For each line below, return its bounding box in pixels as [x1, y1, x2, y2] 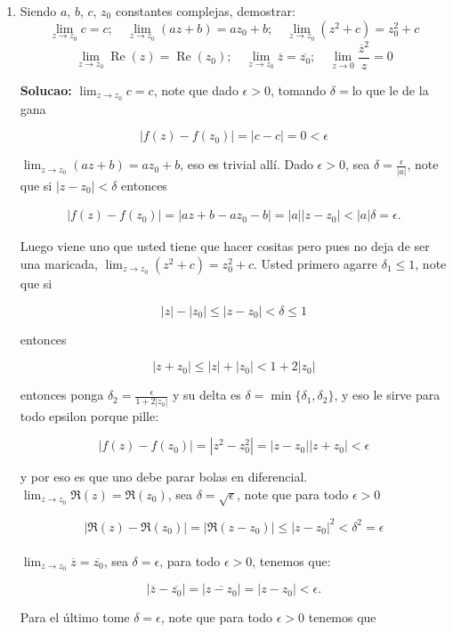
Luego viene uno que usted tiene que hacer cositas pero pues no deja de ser [20, 237, 430, 255]
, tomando [270, 81, 327, 100]
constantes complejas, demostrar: [115, 2, 295, 20]
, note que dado [153, 81, 239, 100]
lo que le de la [352, 81, 429, 100]
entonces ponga [20, 385, 104, 404]
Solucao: [20, 81, 72, 100]
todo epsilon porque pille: [20, 406, 159, 425]
